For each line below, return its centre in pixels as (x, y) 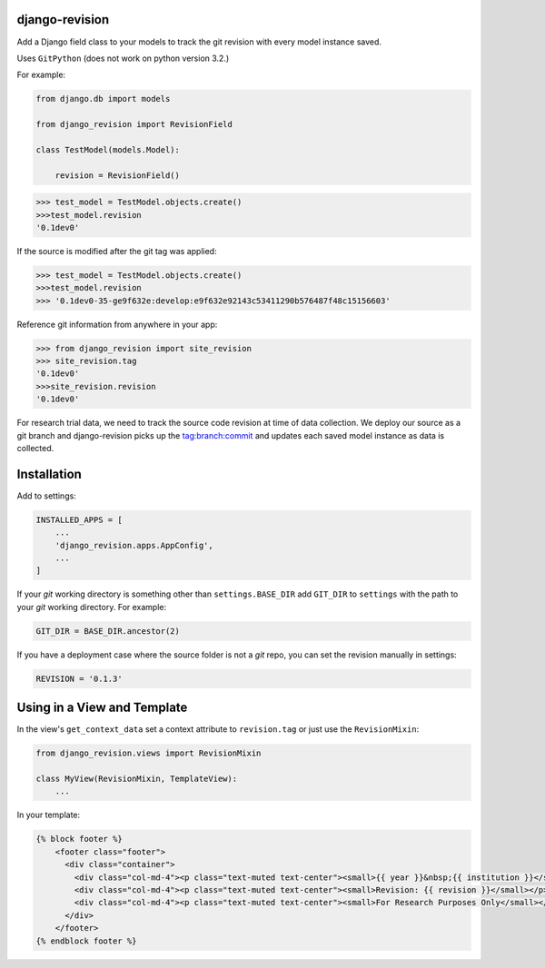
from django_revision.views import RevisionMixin (149, 753)
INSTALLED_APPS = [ (79, 519)
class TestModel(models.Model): (108, 149)
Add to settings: (46, 496)
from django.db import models (103, 99)
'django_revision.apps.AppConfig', (134, 545)
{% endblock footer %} (86, 941)
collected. (35, 449)
